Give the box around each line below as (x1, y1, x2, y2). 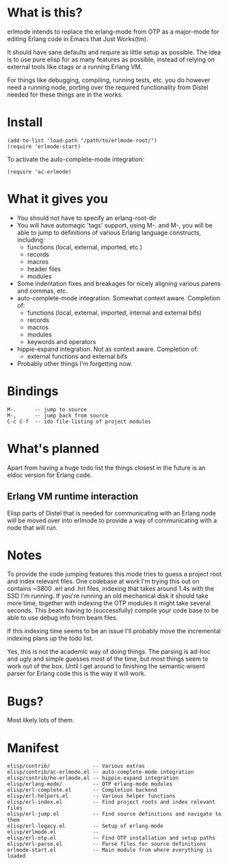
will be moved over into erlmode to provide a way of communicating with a (7, 516, 217, 524)
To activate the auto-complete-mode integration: (7, 155, 145, 163)
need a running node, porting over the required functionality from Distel (7, 83, 208, 91)
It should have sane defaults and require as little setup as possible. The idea (7, 48, 221, 56)
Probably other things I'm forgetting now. (16, 359, 133, 367)
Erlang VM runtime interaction (7, 491, 139, 502)
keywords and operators (27, 337, 96, 345)
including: (16, 235, 45, 244)
